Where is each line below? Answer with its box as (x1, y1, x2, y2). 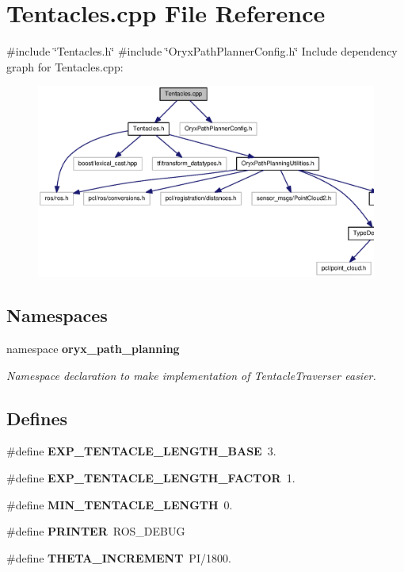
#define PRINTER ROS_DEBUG (6, 523, 185, 539)
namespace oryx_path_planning (6, 340, 180, 357)
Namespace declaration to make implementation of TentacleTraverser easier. (6, 367, 376, 383)
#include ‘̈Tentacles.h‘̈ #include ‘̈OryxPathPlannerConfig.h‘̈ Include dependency (6, 43, 398, 60)
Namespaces (6, 303, 108, 328)
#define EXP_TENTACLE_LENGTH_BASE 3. (6, 443, 276, 459)
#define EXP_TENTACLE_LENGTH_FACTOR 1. (6, 470, 295, 486)
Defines (6, 405, 68, 430)
